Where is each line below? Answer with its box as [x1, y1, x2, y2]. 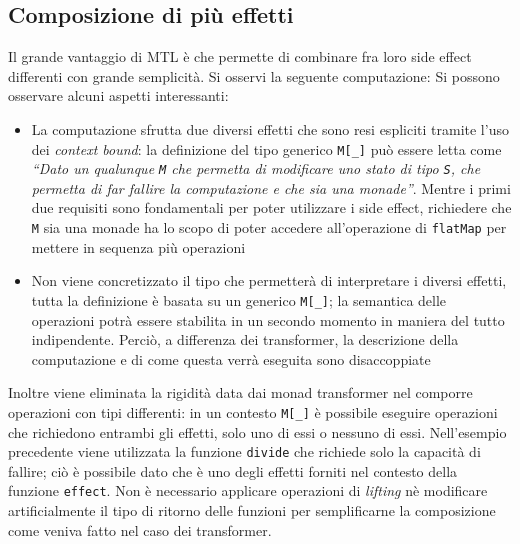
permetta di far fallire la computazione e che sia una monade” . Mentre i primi [31, 177, 511, 198]
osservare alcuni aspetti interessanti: [8, 85, 229, 106]
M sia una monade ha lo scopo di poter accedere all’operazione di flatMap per [31, 217, 507, 238]
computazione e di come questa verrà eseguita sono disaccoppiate [31, 348, 431, 369]
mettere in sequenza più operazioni [31, 236, 246, 257]
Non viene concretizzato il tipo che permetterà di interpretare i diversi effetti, [31, 270, 507, 291]
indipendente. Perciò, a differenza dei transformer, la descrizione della [31, 329, 459, 350]
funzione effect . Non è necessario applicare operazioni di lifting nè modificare [8, 480, 488, 501]
